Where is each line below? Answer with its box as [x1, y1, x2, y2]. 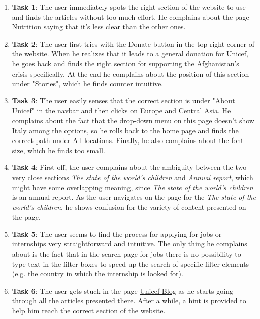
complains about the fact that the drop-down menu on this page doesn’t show [12, 115, 254, 125]
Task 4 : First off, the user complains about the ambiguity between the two [12, 162, 247, 172]
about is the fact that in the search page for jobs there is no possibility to [12, 249, 241, 259]
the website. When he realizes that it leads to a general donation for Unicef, [12, 48, 248, 59]
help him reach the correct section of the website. [12, 305, 166, 316]
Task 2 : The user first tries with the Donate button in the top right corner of [12, 38, 254, 49]
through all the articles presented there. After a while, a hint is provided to [12, 295, 246, 306]
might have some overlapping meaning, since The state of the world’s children [12, 182, 253, 192]
